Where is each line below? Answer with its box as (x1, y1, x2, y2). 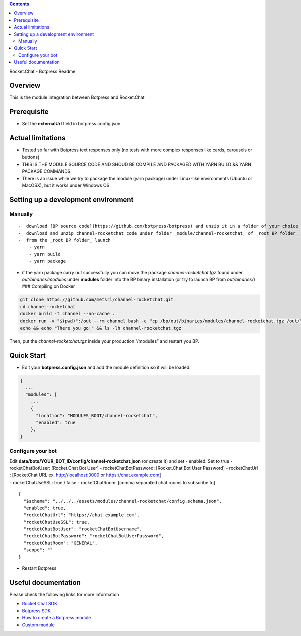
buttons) (22, 154, 40, 160)
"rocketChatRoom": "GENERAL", (23, 540, 98, 546)
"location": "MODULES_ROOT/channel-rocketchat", (36, 413, 158, 418)
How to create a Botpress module (22, 615, 91, 621)
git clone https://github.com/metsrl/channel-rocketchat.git (20, 297, 174, 303)
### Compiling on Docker (22, 283, 75, 289)
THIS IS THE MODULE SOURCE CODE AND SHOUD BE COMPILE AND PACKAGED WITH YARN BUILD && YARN (22, 161, 252, 168)
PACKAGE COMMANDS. (22, 168, 72, 174)
